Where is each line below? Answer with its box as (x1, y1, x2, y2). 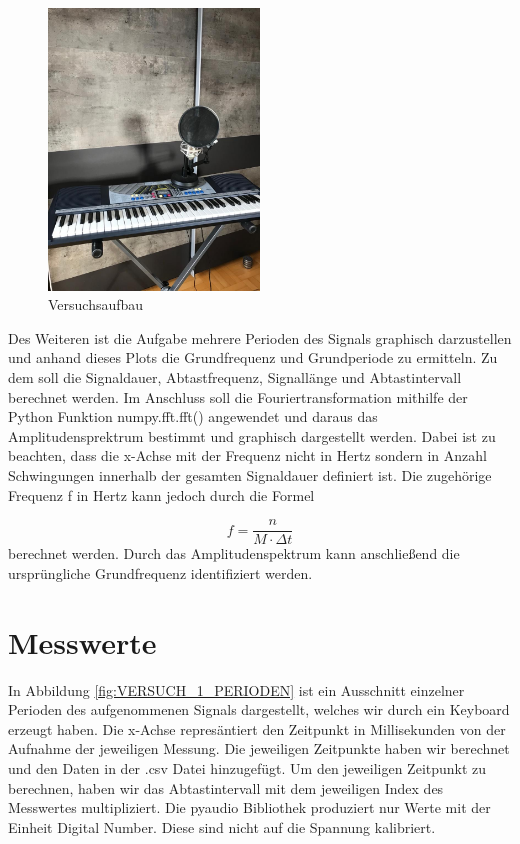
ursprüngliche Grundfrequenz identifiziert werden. (8, 562, 313, 583)
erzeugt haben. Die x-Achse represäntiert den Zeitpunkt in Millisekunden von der (8, 718, 506, 739)
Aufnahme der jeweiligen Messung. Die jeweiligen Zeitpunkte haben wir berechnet (8, 738, 510, 759)
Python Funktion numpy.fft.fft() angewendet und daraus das (8, 406, 378, 427)
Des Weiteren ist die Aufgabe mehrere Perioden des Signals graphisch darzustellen (8, 327, 512, 348)
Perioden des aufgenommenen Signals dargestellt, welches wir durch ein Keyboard (8, 699, 510, 720)
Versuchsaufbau (48, 294, 144, 315)
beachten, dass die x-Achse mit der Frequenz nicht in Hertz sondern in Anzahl (8, 445, 487, 466)
